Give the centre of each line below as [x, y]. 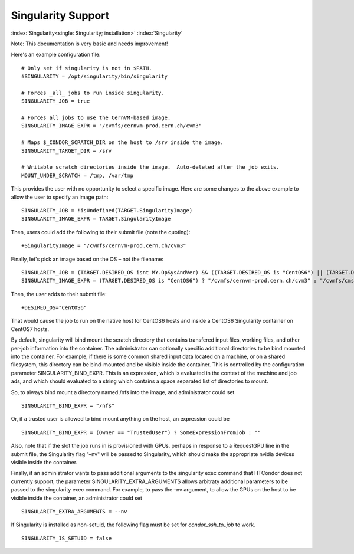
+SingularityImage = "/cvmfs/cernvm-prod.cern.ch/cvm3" [104, 246]
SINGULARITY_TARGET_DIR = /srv [67, 151]
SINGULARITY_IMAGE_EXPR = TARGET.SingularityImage [96, 219]
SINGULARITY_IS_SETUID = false [67, 538]
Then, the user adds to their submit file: [59, 294]
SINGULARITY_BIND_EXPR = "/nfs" [68, 406]
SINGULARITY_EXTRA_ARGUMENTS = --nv [74, 511]
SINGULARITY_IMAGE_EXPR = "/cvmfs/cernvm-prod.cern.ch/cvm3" [112, 126]
